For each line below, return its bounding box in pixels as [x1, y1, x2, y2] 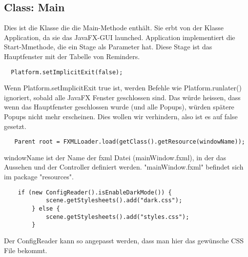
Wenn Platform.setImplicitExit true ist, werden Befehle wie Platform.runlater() [4, 83, 242, 93]
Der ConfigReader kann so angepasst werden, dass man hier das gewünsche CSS [4, 235, 244, 245]
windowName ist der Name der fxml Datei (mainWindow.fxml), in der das [4, 152, 227, 162]
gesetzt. [4, 121, 26, 131]
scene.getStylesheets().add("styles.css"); [45, 213, 189, 220]
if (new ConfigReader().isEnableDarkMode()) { [18, 189, 172, 196]
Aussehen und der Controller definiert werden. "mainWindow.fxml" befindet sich [4, 162, 244, 172]
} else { [32, 205, 60, 212]
